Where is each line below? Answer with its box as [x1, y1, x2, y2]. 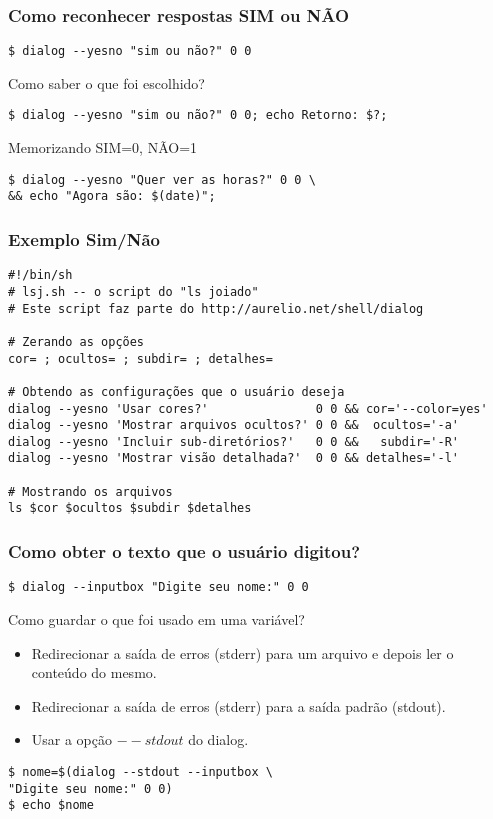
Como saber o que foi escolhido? [8, 72, 205, 93]
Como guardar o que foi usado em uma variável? [8, 608, 305, 629]
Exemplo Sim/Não [8, 226, 160, 251]
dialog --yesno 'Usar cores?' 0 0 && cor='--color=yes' [8, 401, 488, 416]
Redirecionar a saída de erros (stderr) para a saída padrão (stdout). [31, 695, 446, 716]
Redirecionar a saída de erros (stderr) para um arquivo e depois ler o [31, 642, 454, 663]
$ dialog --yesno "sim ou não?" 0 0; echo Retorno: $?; [8, 108, 388, 123]
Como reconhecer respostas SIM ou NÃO [8, 2, 350, 27]
